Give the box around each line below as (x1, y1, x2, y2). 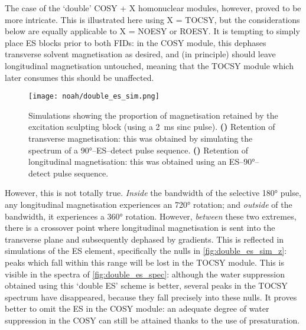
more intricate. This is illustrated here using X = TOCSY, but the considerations (5, 13, 300, 25)
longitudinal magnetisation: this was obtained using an (28, 155, 227, 168)
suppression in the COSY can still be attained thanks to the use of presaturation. (5, 313, 300, 326)
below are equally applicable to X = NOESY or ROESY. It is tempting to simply (5, 25, 300, 37)
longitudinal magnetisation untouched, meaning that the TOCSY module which (5, 59, 294, 71)
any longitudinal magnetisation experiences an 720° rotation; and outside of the (5, 198, 292, 210)
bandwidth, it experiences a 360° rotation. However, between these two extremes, (5, 210, 297, 222)
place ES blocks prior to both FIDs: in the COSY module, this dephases (5, 36, 266, 48)
